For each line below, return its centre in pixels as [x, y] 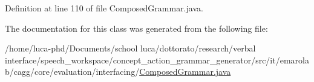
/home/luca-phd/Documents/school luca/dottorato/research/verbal [130, 48]
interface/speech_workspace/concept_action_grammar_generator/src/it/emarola [157, 60]
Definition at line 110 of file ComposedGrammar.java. [104, 8]
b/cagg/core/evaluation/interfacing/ [72, 72]
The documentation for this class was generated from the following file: [136, 28]
